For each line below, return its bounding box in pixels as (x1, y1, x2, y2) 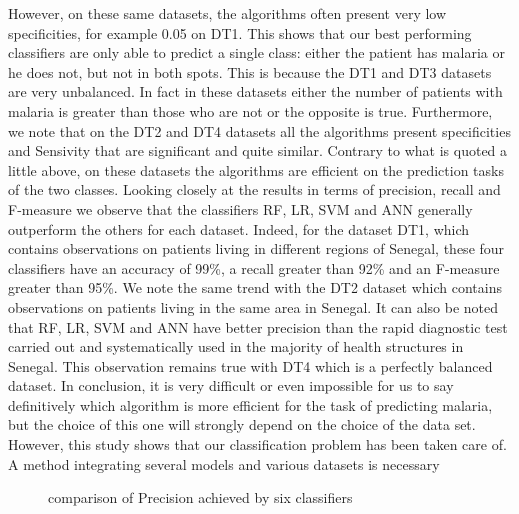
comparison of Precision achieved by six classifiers (48, 487, 353, 508)
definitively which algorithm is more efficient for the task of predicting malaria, (8, 394, 493, 415)
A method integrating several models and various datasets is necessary (8, 453, 440, 474)
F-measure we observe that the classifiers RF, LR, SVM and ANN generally (8, 198, 473, 219)
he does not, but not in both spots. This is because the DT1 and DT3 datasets (8, 61, 492, 82)
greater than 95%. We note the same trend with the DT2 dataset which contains (8, 277, 503, 298)
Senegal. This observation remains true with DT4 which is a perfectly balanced (8, 355, 493, 376)
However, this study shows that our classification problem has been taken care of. (8, 434, 507, 455)
